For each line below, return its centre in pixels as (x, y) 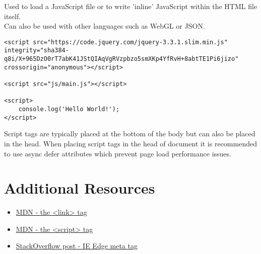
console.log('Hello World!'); (69, 109)
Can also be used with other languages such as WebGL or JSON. (105, 26)
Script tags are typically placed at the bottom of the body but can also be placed (130, 134)
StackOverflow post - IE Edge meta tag (77, 246)
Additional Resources (80, 188)
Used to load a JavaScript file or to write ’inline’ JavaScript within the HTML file (131, 6)
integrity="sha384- (37, 51)
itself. (13, 16)
